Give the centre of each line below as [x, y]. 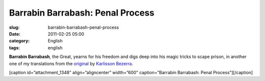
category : [19, 41]
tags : [14, 48]
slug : [14, 27]
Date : [15, 34]
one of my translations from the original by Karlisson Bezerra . [71, 63]
